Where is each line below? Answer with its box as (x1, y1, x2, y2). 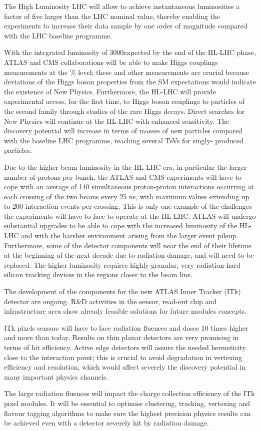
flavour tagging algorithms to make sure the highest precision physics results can (4, 408, 251, 418)
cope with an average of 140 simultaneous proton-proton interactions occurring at (4, 181, 254, 192)
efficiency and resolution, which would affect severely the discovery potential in (4, 362, 245, 372)
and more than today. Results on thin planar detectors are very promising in (4, 332, 239, 343)
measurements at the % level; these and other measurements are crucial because (4, 66, 249, 77)
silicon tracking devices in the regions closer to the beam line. (4, 269, 192, 280)
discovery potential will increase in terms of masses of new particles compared (4, 125, 242, 136)
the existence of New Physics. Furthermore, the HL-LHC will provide (4, 86, 216, 96)
